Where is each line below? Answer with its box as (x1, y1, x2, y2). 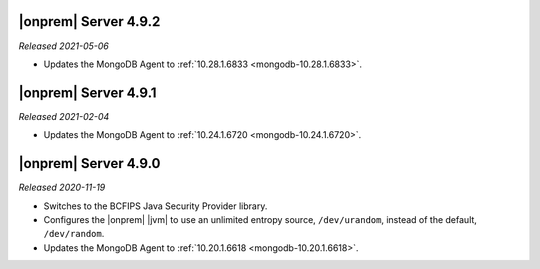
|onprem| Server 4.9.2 (18, 13, 161, 30)
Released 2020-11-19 (18, 181, 106, 194)
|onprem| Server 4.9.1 (18, 84, 157, 101)
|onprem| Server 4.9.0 (18, 155, 161, 172)
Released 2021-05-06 (18, 40, 109, 52)
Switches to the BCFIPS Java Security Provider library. (43, 200, 268, 212)
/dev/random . (43, 228, 105, 240)
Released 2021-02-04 (18, 110, 110, 122)
